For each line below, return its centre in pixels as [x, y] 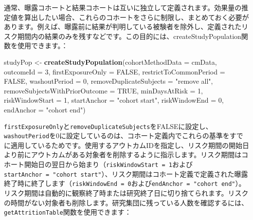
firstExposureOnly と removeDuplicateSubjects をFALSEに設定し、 [108, 126]
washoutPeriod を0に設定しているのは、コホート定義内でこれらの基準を [117, 136]
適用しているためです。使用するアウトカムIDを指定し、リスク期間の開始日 [130, 145]
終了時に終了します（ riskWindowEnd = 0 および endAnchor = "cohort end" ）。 [125, 183]
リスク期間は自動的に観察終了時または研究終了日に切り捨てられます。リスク [126, 193]
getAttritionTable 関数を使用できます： [68, 212]
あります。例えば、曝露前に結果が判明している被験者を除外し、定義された [123, 27]
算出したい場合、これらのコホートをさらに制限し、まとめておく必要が [136, 17]
